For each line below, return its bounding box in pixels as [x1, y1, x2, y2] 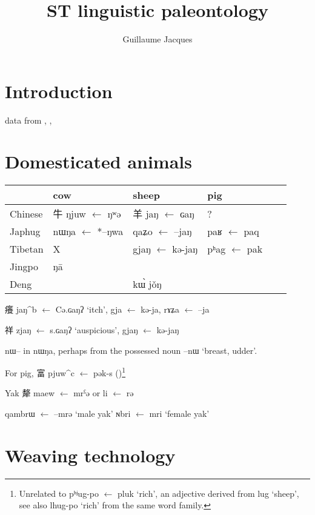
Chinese [10, 206, 43, 221]
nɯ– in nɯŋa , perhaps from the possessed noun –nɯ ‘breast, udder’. [5, 344, 257, 356]
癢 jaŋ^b [5, 303, 37, 316]
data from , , [5, 113, 52, 126]
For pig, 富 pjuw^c [5, 366, 75, 379]
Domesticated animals [5, 149, 192, 174]
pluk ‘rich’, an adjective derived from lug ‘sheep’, [118, 487, 299, 499]
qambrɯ [5, 407, 35, 419]
